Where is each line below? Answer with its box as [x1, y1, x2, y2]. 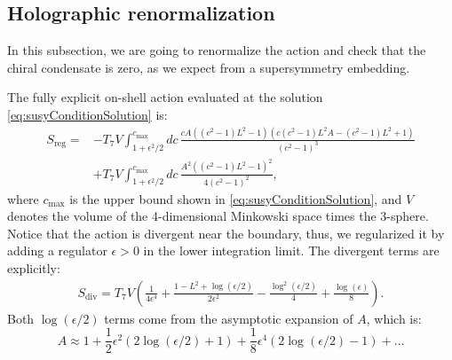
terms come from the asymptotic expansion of [104, 309, 353, 327]
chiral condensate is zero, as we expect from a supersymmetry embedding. [7, 58, 410, 76]
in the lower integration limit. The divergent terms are [143, 241, 440, 260]
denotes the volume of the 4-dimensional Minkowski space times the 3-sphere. [7, 207, 429, 225]
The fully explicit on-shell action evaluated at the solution [7, 88, 323, 106]
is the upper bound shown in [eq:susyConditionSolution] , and [69, 189, 402, 207]
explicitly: [7, 258, 60, 277]
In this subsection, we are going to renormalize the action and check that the [7, 41, 426, 59]
